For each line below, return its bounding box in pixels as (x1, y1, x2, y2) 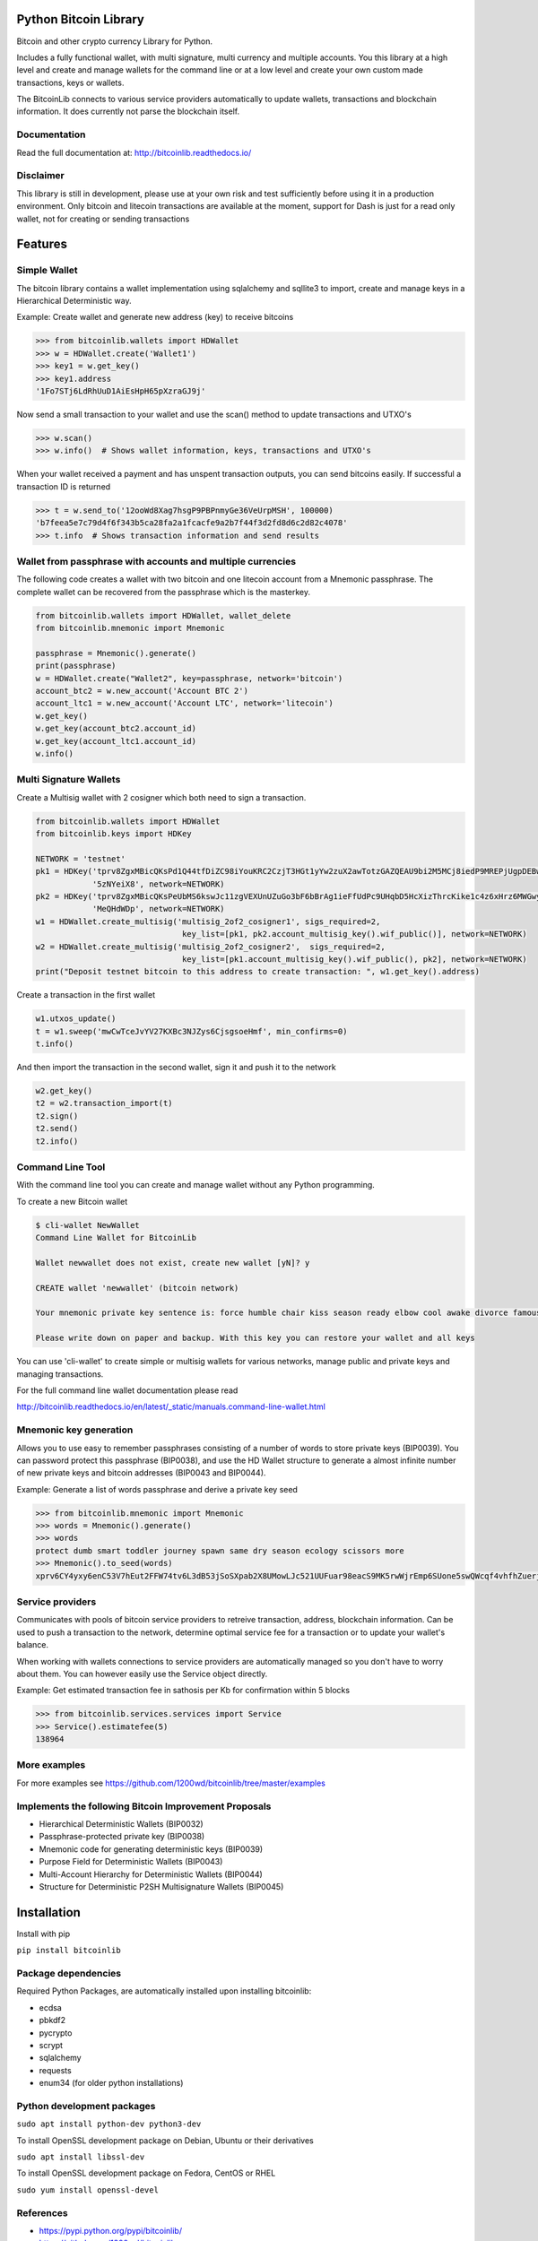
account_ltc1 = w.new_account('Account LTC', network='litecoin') (35, 698, 334, 708)
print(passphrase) (35, 661, 117, 671)
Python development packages (16, 2099, 156, 2112)
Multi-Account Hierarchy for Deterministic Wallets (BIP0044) (39, 1869, 264, 1880)
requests (39, 2064, 72, 2075)
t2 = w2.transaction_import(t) (35, 1098, 174, 1109)
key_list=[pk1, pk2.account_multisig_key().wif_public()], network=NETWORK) (181, 929, 528, 939)
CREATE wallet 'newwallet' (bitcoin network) (35, 1283, 239, 1293)
